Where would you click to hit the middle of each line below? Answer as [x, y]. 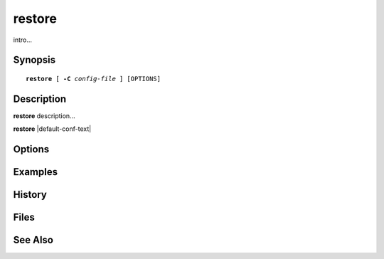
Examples [36, 172]
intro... [22, 40]
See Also [33, 240]
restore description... [44, 116]
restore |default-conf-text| [52, 129]
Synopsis [34, 60]
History [30, 195]
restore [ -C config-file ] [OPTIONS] [94, 79]
